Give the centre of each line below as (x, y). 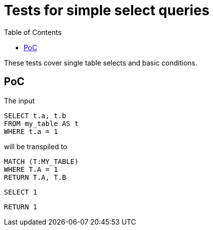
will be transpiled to (36, 146)
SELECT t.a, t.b (35, 115)
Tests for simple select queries (107, 10)
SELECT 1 (21, 192)
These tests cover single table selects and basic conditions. (101, 63)
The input (19, 100)
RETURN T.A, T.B (35, 177)
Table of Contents (33, 32)
